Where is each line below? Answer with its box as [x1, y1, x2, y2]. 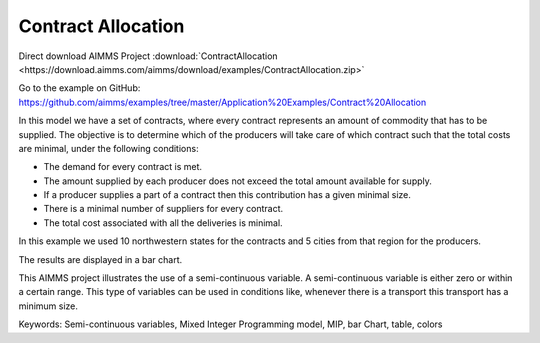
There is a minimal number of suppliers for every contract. [43, 203, 284, 215]
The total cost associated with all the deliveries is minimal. [43, 216, 284, 229]
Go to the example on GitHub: [18, 82, 141, 94]
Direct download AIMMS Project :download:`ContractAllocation [18, 50, 279, 62]
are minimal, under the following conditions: [18, 142, 199, 154]
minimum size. [18, 300, 79, 312]
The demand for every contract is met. [43, 161, 203, 173]
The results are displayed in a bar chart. [18, 253, 183, 265]
